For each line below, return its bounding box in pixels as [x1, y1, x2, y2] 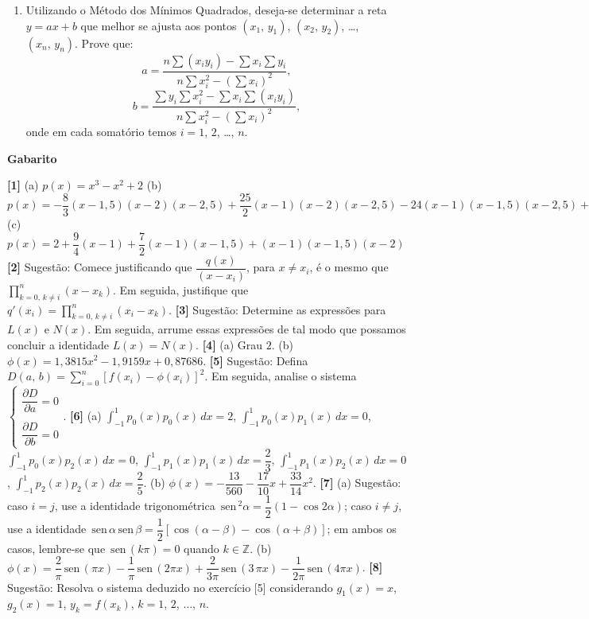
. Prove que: [75, 34, 134, 51]
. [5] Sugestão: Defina [203, 352, 308, 368]
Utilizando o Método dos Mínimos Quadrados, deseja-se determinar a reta [25, 2, 387, 18]
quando [184, 539, 219, 556]
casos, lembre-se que [7, 539, 106, 556]
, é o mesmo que [309, 259, 389, 275]
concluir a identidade [7, 336, 110, 352]
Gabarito [7, 150, 57, 166]
